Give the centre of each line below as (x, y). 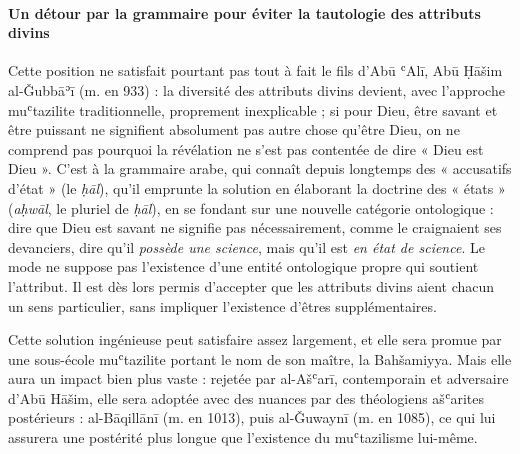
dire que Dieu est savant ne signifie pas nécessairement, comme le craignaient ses (255, 227)
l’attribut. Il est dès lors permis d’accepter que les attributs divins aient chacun (251, 285)
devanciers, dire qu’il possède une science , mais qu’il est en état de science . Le (246, 246)
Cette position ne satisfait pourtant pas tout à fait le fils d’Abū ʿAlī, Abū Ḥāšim (255, 70)
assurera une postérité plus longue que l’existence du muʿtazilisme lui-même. (243, 437)
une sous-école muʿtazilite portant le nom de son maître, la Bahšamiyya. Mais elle (260, 358)
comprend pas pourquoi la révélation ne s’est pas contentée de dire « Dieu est (246, 148)
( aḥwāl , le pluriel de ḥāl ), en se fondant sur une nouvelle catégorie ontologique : (251, 207)
